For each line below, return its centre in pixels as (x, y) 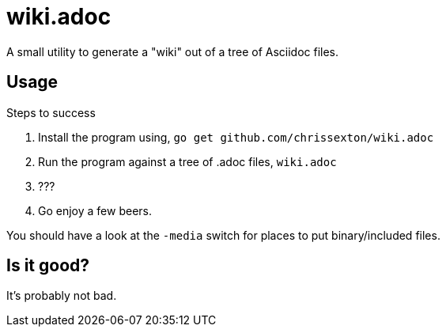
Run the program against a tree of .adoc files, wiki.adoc (187, 161)
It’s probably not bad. (62, 296)
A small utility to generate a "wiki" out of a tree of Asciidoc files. (173, 51)
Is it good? (48, 266)
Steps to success (51, 112)
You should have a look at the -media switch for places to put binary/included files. (223, 235)
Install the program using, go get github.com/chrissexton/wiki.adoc (236, 137)
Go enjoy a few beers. (95, 210)
